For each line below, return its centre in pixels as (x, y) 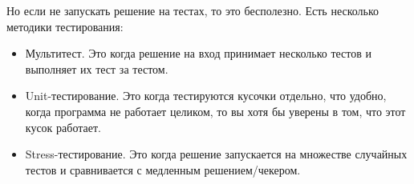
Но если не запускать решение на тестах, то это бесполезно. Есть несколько (193, 10)
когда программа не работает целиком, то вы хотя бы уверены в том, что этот (215, 111)
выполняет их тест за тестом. (97, 68)
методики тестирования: (65, 26)
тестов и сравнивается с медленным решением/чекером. (163, 169)
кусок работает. (63, 127)
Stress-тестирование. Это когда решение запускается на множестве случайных (216, 154)
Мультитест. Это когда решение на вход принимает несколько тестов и (198, 53)
